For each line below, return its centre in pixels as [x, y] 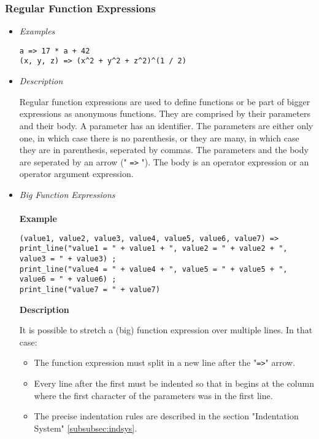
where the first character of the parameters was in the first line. [153, 395]
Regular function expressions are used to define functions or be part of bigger [165, 101]
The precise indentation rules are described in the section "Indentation [166, 416]
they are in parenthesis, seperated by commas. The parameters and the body [164, 150]
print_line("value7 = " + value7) [90, 290]
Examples [37, 31]
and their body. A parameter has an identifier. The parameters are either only [166, 125]
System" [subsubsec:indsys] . [86, 428]
